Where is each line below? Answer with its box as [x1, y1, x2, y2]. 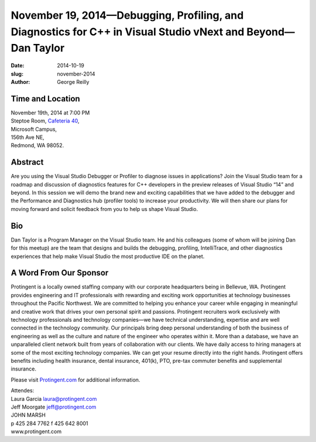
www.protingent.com [11, 428, 61, 435]
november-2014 [57, 70, 95, 77]
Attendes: [11, 387, 35, 394]
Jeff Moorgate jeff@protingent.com [11, 403, 97, 410]
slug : [11, 70, 23, 77]
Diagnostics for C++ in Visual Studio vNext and [11, 25, 245, 38]
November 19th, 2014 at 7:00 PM [11, 109, 90, 116]
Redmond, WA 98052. [11, 142, 64, 149]
